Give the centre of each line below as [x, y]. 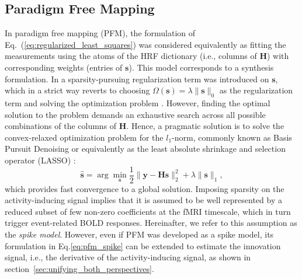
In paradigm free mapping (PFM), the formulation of [100, 33]
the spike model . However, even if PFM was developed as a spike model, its [139, 234]
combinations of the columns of [61, 126]
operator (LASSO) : [40, 160]
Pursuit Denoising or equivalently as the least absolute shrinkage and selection [145, 149]
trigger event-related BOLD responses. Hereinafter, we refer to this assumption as [151, 223]
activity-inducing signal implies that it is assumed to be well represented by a [143, 200]
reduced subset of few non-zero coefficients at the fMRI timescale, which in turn [148, 211]
